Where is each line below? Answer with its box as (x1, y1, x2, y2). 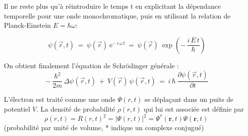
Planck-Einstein (4, 20, 51, 30)
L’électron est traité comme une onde (4, 94, 116, 104)
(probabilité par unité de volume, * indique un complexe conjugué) (4, 122, 204, 133)
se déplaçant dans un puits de (145, 94, 234, 104)
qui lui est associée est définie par (144, 104, 244, 114)
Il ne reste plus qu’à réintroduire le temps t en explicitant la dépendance (4, 1, 221, 11)
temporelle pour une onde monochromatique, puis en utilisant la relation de (4, 10, 230, 20)
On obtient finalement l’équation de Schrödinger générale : (4, 60, 179, 70)
